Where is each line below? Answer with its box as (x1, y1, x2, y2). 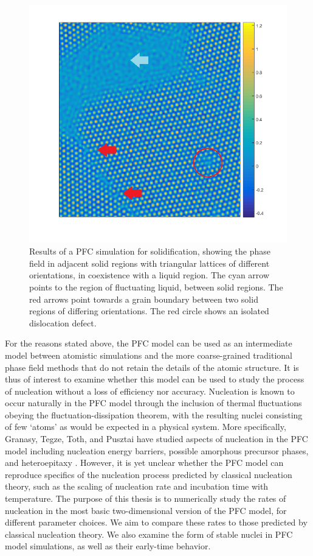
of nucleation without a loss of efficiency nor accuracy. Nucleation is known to (5, 384, 295, 397)
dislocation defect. (29, 316, 97, 329)
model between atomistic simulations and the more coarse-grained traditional (5, 348, 292, 361)
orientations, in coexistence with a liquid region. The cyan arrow (29, 269, 270, 281)
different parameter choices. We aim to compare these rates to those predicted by (5, 516, 308, 529)
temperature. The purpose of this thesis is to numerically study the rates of (5, 492, 286, 505)
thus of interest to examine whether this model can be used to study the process (5, 373, 304, 385)
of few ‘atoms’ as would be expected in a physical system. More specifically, (5, 420, 286, 433)
